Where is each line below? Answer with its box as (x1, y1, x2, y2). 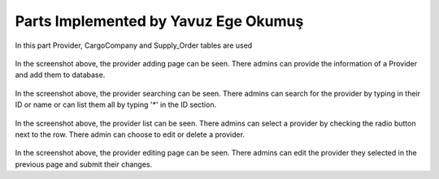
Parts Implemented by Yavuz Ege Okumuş (15, 12, 304, 30)
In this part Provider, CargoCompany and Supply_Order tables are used (15, 40, 253, 50)
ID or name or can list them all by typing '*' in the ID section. (15, 100, 217, 109)
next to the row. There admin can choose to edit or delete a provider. (15, 130, 246, 139)
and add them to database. (15, 70, 106, 80)
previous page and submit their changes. (15, 159, 153, 169)
